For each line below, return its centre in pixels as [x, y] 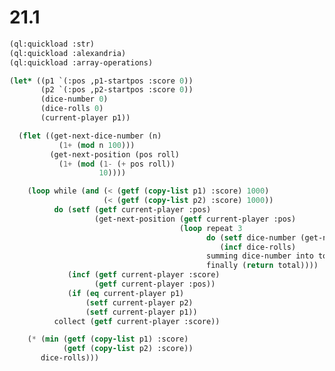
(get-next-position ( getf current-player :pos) [195, 219]
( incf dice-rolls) [258, 247]
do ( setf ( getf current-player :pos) [132, 210]
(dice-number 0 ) [74, 99]
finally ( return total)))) [262, 266]
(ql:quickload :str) [52, 44]
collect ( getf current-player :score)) [137, 321]
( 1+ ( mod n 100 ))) [97, 145]
